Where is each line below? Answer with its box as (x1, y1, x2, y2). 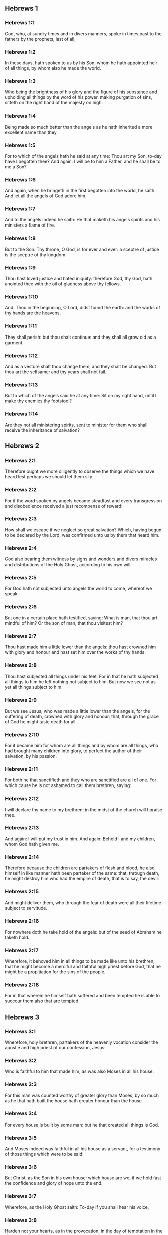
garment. (5, 339, 24, 346)
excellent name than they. (5, 129, 58, 135)
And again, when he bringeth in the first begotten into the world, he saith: (5, 188, 156, 194)
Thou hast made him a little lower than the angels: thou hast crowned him (5, 644, 156, 650)
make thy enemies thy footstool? (5, 398, 72, 404)
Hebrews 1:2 (5, 48, 36, 55)
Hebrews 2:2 (5, 486, 37, 493)
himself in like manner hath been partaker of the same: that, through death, (5, 870, 160, 876)
